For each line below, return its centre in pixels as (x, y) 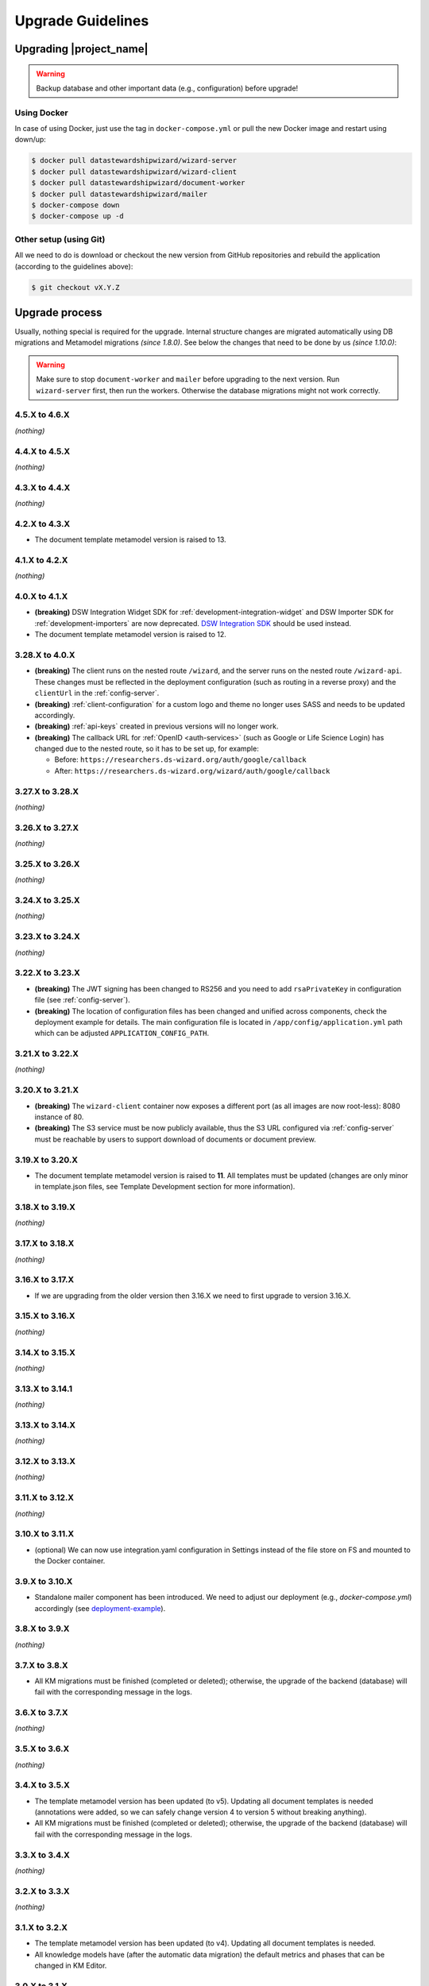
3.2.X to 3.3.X (43, 1891)
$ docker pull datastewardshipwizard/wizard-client (134, 172)
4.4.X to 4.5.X (43, 451)
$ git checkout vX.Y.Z (75, 287)
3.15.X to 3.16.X (45, 1316)
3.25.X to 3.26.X (47, 864)
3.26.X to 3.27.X (47, 828)
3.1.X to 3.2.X (41, 1927)
